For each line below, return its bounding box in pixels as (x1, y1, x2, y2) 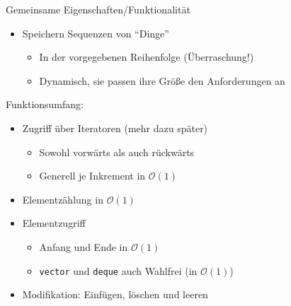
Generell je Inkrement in (39, 168, 146, 183)
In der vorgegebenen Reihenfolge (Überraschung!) (39, 49, 254, 64)
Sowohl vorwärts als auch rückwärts (39, 144, 195, 159)
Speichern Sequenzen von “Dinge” (22, 25, 169, 40)
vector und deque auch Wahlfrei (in (39, 263, 198, 278)
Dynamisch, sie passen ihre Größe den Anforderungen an (39, 73, 285, 88)
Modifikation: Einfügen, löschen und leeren (22, 287, 208, 302)
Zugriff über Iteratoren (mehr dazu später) (22, 120, 208, 135)
